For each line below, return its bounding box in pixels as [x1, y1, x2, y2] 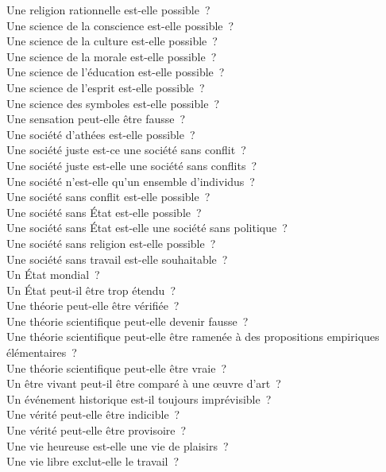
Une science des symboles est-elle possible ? [6, 95, 220, 111]
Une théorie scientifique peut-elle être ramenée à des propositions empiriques [6, 328, 380, 345]
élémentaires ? [6, 344, 77, 361]
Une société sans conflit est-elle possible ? [6, 188, 210, 205]
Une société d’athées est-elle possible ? [6, 126, 195, 142]
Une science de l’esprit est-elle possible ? [6, 79, 205, 95]
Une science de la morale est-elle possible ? [6, 48, 217, 64]
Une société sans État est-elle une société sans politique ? [6, 219, 288, 236]
